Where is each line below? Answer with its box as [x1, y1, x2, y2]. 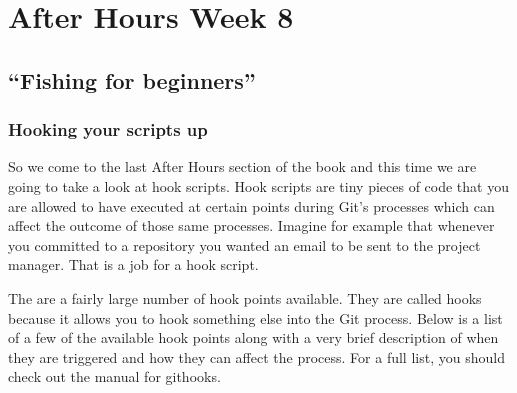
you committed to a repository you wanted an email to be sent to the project [8, 234, 481, 255]
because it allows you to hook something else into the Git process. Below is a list [8, 307, 503, 328]
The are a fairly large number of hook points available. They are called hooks [8, 287, 482, 308]
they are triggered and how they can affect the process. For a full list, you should [8, 346, 505, 367]
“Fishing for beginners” [8, 64, 256, 95]
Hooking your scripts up [8, 117, 208, 142]
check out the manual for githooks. [8, 366, 221, 387]
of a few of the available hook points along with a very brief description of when [8, 327, 499, 348]
